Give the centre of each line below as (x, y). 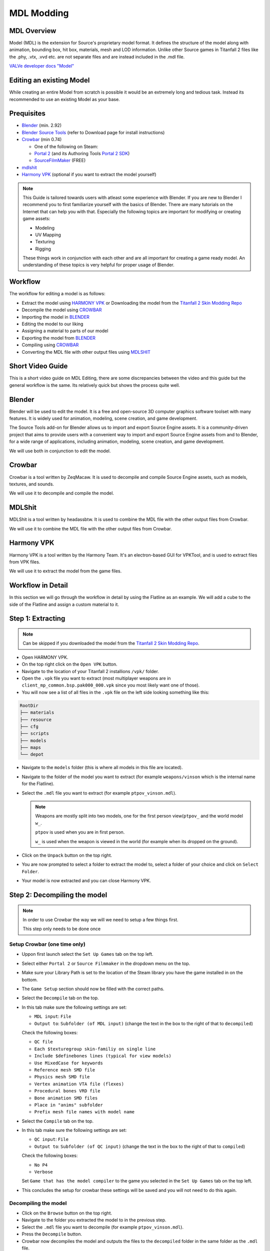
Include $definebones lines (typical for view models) (103, 1056)
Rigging (43, 249)
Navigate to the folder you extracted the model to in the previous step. (94, 1220)
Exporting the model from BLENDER (59, 338)
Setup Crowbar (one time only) (47, 944)
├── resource (36, 720)
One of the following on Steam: (66, 146)
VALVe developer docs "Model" (42, 66)
